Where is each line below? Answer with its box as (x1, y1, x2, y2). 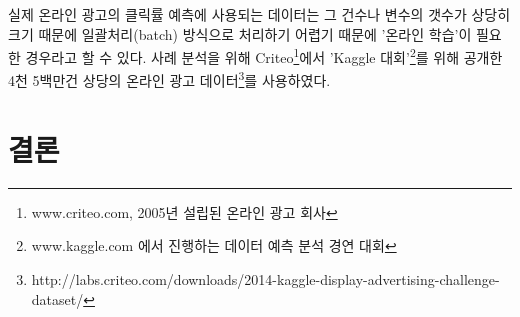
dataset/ (31, 288, 84, 309)
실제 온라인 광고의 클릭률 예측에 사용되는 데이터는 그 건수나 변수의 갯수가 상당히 (8, 4, 511, 24)
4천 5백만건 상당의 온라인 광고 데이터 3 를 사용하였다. (8, 67, 331, 91)
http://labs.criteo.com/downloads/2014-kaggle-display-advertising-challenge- (31, 269, 500, 289)
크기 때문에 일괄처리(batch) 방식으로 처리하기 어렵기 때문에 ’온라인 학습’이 (8, 23, 472, 44)
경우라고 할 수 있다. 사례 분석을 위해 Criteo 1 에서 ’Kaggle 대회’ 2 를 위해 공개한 (25, 44, 503, 67)
